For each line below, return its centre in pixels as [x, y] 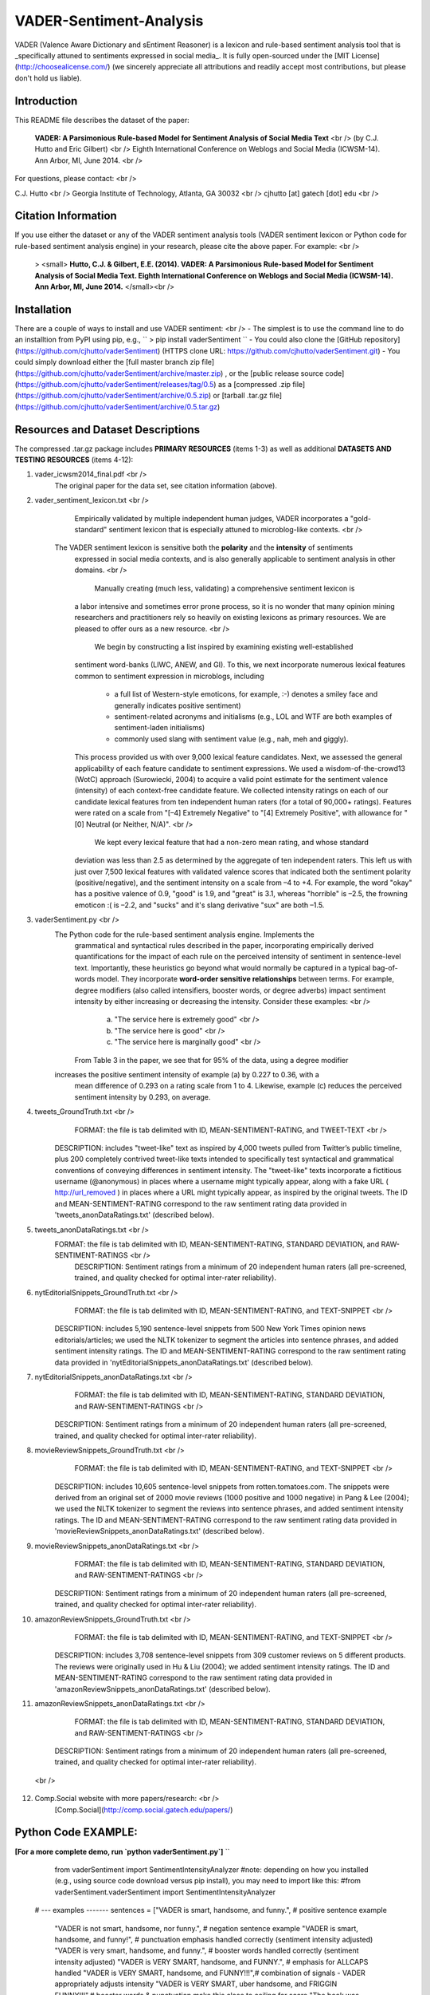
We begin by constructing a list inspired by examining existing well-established [224, 647]
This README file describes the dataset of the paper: [102, 120]
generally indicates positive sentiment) [178, 705]
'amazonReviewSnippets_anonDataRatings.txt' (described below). [162, 1689]
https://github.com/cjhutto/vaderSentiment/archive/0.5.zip [113, 396]
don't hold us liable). [48, 78]
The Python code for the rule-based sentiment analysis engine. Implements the [184, 934]
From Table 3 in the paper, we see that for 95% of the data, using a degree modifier [211, 1060]
